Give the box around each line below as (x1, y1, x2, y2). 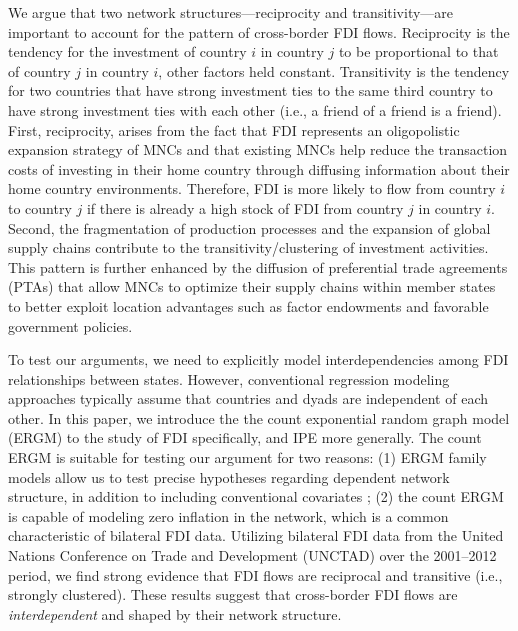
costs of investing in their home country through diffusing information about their (8, 158, 510, 179)
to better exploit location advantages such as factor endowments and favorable (8, 295, 489, 316)
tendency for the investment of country (8, 41, 247, 62)
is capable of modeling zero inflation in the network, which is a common (8, 505, 449, 526)
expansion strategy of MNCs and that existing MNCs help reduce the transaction (8, 139, 508, 160)
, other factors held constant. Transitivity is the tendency (158, 60, 510, 81)
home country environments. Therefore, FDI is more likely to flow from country (8, 178, 496, 199)
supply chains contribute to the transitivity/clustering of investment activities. (8, 237, 489, 258)
